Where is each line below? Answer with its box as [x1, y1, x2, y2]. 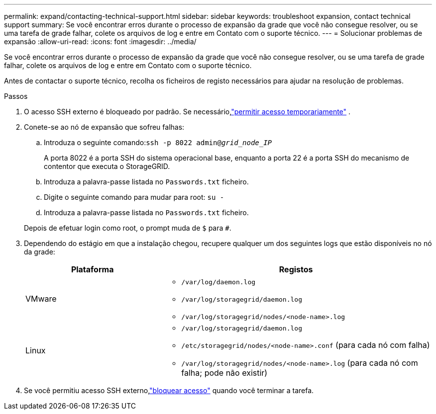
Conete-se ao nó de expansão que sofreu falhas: [24, 123, 185, 131]
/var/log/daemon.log [181, 278, 256, 286]
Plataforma [71, 264, 114, 274]
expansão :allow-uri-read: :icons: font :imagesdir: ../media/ [4, 37, 197, 46]
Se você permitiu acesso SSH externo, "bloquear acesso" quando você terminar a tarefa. [24, 386, 314, 395]
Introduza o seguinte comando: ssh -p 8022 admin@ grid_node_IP [44, 138, 272, 147]
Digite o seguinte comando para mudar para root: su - [44, 193, 224, 201]
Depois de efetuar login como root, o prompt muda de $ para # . [24, 224, 231, 232]
